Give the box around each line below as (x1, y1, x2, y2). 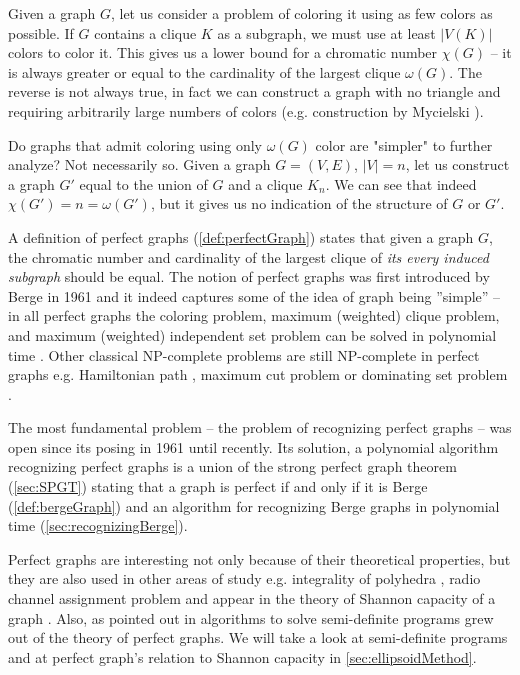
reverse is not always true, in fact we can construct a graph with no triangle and (8, 81, 501, 102)
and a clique (228, 173, 303, 194)
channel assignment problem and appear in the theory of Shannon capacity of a (8, 588, 496, 609)
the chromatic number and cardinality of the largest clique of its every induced (8, 246, 489, 267)
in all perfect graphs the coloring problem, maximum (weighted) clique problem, (8, 305, 500, 326)
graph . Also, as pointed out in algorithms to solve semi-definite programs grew (8, 607, 494, 628)
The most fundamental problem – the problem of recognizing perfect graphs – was (8, 417, 512, 438)
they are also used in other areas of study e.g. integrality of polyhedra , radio (8, 568, 481, 589)
